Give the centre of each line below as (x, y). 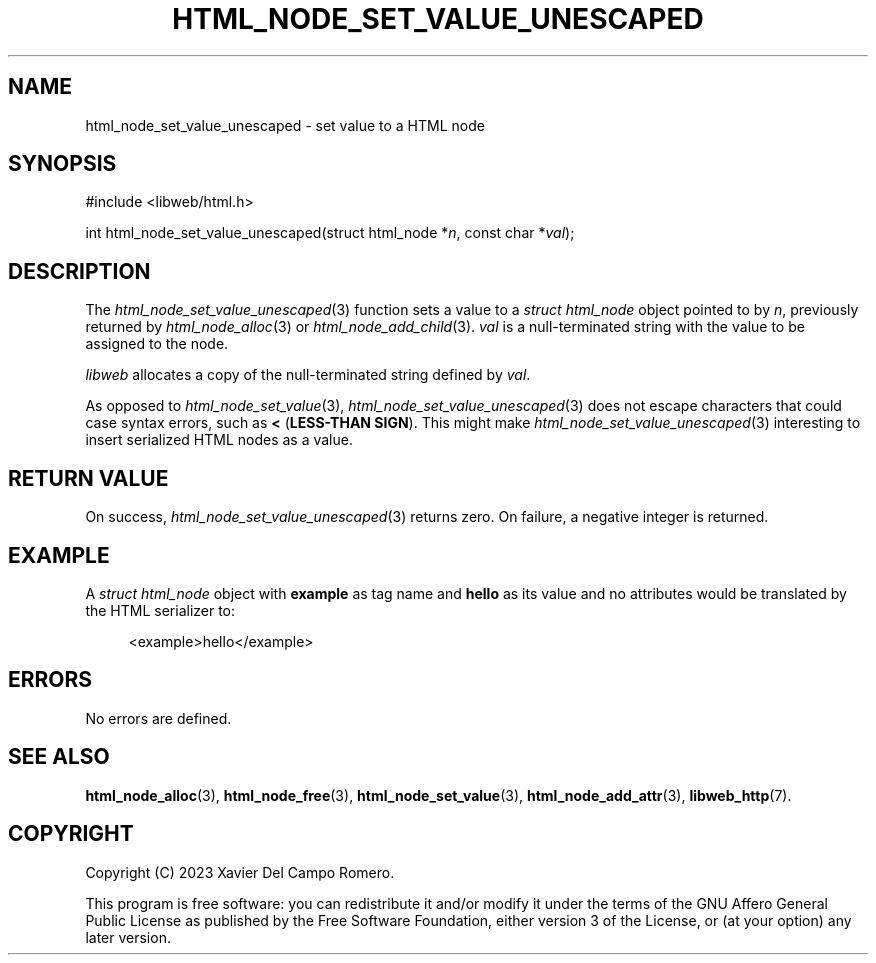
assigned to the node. (157, 344)
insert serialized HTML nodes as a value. (219, 440)
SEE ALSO (59, 757)
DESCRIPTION (79, 271)
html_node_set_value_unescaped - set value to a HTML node (285, 125)
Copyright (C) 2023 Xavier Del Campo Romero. (240, 872)
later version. (128, 937)
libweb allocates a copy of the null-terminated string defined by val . (308, 375)
